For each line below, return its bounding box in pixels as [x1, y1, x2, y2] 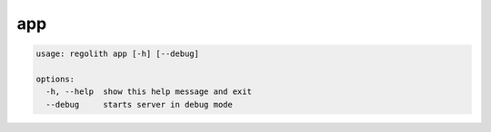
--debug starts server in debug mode [45, 99, 234, 109]
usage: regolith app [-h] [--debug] [35, 49, 200, 59]
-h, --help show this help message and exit [45, 87, 252, 97]
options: [35, 73, 75, 84]
